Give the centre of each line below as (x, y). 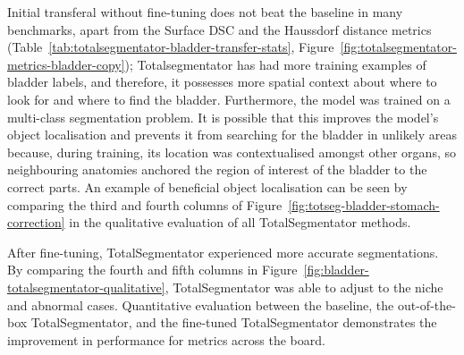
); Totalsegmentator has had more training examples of (275, 64)
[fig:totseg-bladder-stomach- (364, 204)
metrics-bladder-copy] (66, 64)
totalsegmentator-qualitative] (86, 287)
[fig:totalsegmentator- (398, 47)
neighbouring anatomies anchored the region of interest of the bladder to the (217, 169)
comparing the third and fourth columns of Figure (145, 204)
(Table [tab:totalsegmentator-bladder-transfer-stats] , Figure (171, 47)
